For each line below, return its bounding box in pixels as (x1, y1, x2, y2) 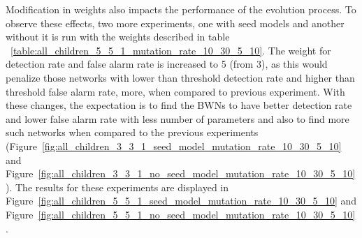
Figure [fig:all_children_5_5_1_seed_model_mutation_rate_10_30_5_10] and (6, 193, 357, 208)
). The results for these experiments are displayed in (6, 179, 229, 194)
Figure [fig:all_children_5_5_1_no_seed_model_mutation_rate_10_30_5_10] (6, 207, 356, 221)
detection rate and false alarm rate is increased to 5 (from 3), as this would (6, 57, 328, 71)
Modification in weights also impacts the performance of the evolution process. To (6, 2, 356, 16)
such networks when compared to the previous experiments (6, 125, 259, 140)
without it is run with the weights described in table (6, 29, 230, 44)
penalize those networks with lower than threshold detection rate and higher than (6, 70, 355, 84)
